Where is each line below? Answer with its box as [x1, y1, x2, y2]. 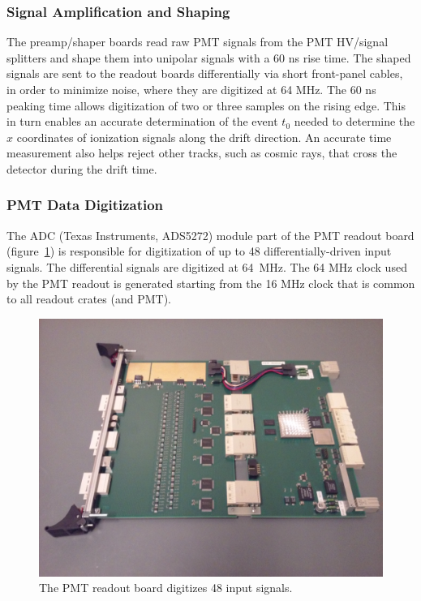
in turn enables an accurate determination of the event [6, 113, 278, 130]
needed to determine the [294, 113, 415, 130]
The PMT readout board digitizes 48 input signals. [39, 579, 293, 596]
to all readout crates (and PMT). [6, 290, 171, 307]
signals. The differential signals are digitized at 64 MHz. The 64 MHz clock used [6, 258, 407, 275]
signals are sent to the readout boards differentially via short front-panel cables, [6, 65, 403, 82]
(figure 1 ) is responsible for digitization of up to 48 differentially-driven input [6, 243, 392, 260]
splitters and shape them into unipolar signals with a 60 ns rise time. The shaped [6, 49, 411, 66]
